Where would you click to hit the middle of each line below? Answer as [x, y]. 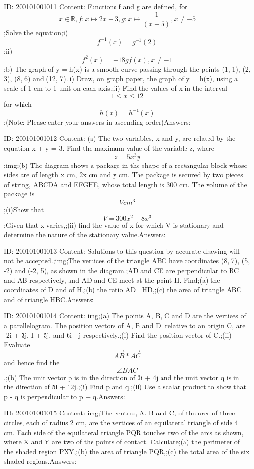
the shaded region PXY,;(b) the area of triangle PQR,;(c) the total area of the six [127, 451]
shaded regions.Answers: [40, 461]
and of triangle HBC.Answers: [49, 299]
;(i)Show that [24, 209]
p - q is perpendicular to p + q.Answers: [65, 396]
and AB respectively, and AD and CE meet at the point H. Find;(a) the [112, 280]
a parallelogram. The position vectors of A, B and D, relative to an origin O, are [125, 325]
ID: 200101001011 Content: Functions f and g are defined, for [96, 6]
